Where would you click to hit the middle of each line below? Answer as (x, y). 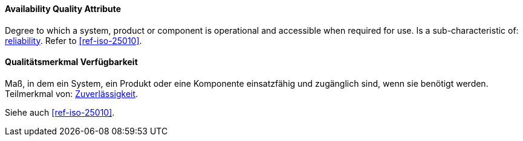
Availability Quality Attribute (63, 9)
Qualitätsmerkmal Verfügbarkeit (71, 62)
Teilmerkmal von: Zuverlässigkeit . (72, 93)
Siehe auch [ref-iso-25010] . (60, 112)
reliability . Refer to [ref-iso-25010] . (73, 40)
